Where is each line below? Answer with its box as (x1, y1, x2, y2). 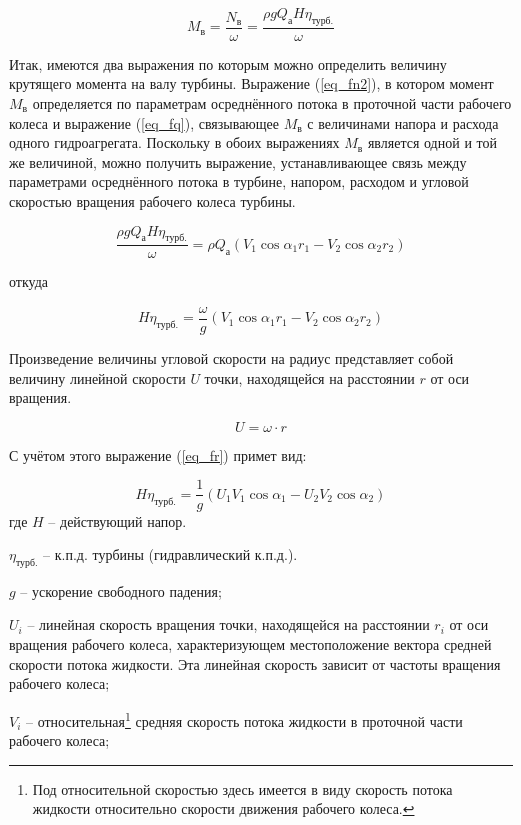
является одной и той (367, 132, 497, 153)
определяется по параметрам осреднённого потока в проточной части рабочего (32, 93, 512, 114)
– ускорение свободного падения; (20, 580, 222, 601)
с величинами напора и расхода (307, 112, 499, 133)
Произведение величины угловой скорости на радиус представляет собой (9, 348, 454, 369)
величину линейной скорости (9, 367, 186, 388)
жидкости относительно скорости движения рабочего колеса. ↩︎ (32, 798, 415, 819)
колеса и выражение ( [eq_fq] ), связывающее (9, 112, 280, 133)
